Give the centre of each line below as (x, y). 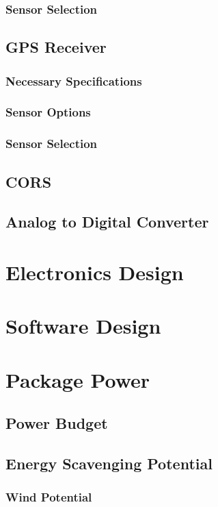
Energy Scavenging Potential (109, 463)
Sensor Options (48, 112)
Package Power (78, 379)
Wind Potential (49, 497)
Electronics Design (95, 272)
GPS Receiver (56, 47)
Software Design (83, 326)
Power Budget (57, 423)
